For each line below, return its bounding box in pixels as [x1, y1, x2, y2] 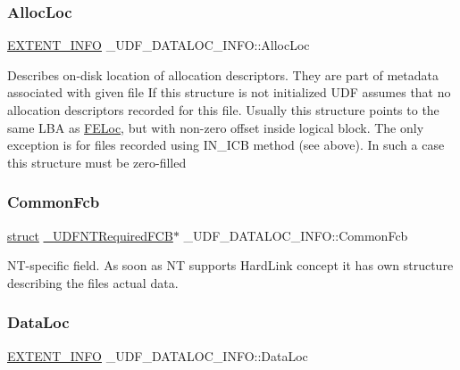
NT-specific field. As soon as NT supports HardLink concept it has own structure [7, 256, 454, 275]
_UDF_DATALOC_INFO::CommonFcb [183, 226, 408, 244]
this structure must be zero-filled [7, 152, 187, 171]
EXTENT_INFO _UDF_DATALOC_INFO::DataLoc [7, 346, 308, 365]
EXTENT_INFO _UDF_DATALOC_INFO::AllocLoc [7, 36, 310, 54]
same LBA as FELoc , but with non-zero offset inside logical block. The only [7, 118, 424, 136]
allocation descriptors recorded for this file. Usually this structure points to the [7, 101, 439, 119]
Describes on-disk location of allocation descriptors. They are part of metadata [7, 65, 439, 84]
